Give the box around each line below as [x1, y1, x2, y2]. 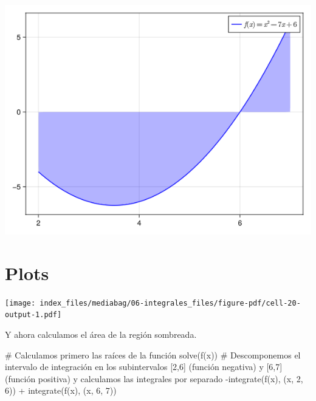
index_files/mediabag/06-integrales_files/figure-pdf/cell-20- [39, 298, 301, 307]
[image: [5, 298, 36, 307]
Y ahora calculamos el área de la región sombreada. [5, 328, 197, 341]
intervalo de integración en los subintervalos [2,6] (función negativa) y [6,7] [5, 360, 283, 373]
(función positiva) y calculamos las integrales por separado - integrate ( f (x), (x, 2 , [5, 372, 303, 385]
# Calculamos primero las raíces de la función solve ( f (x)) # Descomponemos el [5, 348, 301, 361]
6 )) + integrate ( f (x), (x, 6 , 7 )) [5, 384, 117, 397]
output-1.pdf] [5, 310, 62, 320]
